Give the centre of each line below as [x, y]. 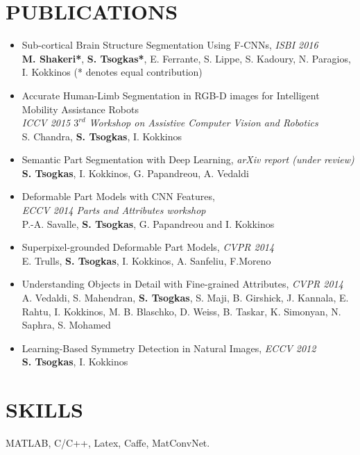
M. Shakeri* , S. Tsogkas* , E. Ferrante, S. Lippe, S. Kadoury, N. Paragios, [186, 58]
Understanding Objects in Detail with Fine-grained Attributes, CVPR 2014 [182, 284]
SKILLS [44, 409]
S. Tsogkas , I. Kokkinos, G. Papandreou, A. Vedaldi [135, 173]
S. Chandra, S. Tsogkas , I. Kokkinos [102, 136]
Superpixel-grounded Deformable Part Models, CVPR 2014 [148, 247]
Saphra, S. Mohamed [66, 325]
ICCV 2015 [46, 123]
